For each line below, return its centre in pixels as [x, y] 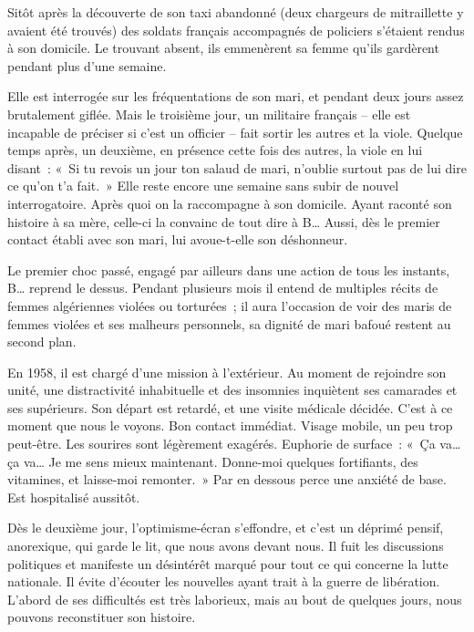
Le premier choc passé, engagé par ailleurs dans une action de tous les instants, [229, 269]
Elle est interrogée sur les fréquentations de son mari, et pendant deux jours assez [236, 96]
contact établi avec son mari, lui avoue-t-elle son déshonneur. [178, 239]
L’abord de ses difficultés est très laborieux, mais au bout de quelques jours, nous [235, 599]
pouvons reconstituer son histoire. [102, 617]
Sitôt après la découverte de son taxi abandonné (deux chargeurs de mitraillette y [236, 12]
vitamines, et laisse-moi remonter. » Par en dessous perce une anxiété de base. [227, 479]
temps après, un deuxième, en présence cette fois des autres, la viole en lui [215, 150]
